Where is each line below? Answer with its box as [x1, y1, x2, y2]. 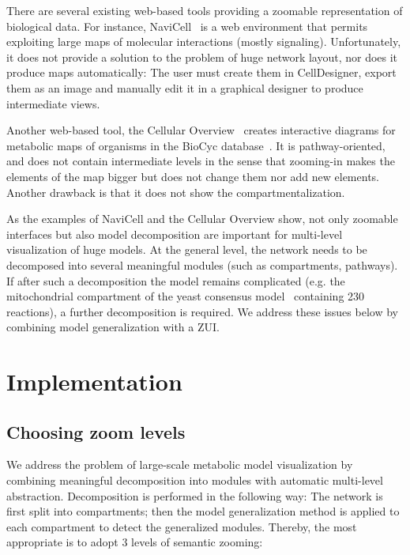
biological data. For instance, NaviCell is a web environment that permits [6, 17, 368, 34]
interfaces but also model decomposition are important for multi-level [6, 225, 343, 242]
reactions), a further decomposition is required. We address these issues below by [6, 303, 398, 319]
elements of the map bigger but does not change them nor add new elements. [6, 168, 379, 184]
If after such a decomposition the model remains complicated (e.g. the [6, 272, 345, 289]
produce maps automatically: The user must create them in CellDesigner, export [6, 64, 397, 81]
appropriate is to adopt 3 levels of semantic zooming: [6, 534, 263, 550]
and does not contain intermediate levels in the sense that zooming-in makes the [6, 153, 395, 169]
